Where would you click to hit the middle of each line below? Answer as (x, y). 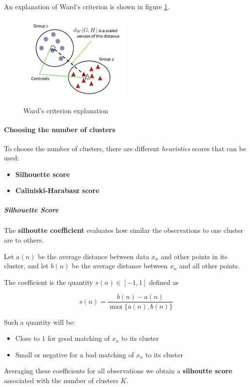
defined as (164, 282)
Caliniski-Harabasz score (57, 190)
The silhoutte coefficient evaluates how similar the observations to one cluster (124, 230)
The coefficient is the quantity (49, 282)
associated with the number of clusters (61, 380)
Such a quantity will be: (40, 322)
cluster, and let (26, 266)
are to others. (24, 240)
